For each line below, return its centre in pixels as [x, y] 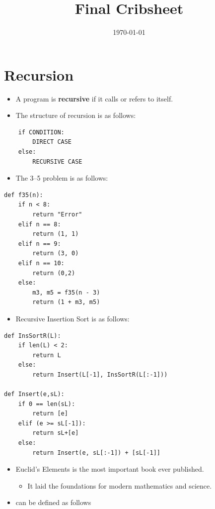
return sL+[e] [56, 433]
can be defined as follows [53, 502]
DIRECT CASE [52, 142]
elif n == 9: [39, 244]
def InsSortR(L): [33, 336]
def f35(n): [24, 195]
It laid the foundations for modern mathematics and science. [120, 485]
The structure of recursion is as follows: [76, 115]
